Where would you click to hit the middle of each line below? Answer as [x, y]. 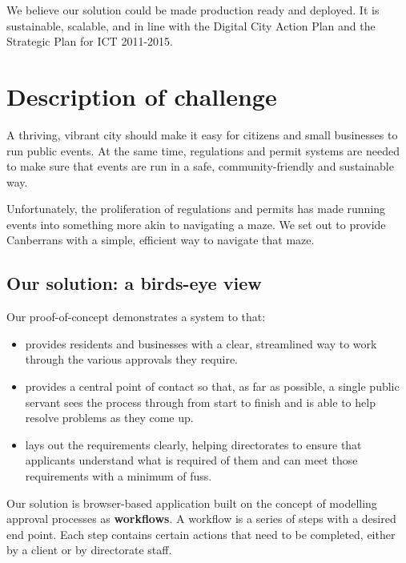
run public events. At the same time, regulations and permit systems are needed [203, 150]
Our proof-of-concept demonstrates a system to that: [136, 317]
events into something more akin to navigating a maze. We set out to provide [196, 224]
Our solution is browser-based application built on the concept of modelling [192, 503]
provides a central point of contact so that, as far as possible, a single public [212, 386]
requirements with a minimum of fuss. [119, 476]
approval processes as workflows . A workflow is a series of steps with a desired [201, 519]
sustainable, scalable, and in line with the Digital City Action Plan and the [191, 25]
